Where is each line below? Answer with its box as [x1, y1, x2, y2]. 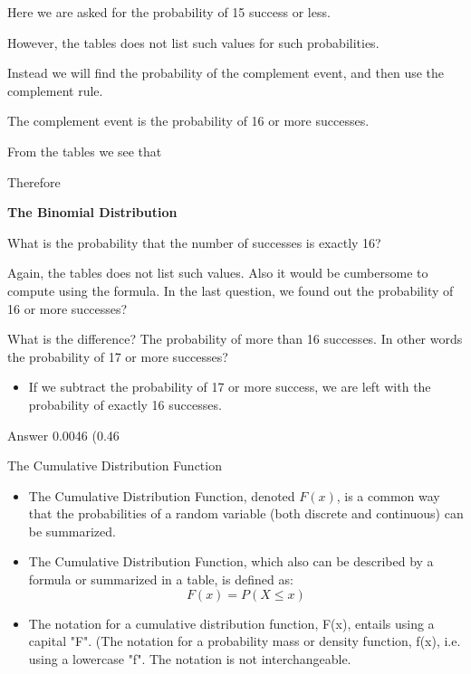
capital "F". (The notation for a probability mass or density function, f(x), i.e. [28, 631, 461, 650]
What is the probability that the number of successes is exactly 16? [7, 233, 381, 252]
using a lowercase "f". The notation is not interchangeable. [28, 649, 351, 668]
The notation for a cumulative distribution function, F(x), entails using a [28, 613, 435, 632]
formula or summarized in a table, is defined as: [28, 570, 293, 589]
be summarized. [28, 521, 116, 540]
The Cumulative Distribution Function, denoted [28, 486, 295, 505]
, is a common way [336, 486, 440, 505]
